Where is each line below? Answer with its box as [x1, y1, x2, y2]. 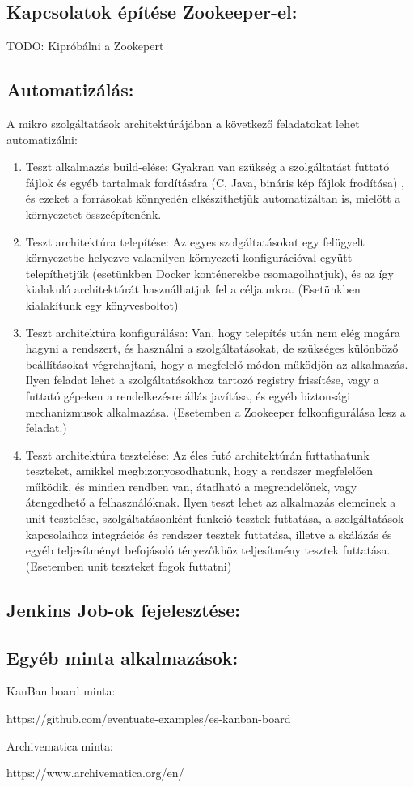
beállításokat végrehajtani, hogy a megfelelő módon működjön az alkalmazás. [25, 355, 408, 372]
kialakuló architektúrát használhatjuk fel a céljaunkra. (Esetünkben [25, 280, 361, 297]
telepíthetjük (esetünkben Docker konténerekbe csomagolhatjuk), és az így [25, 264, 394, 281]
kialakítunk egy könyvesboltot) [25, 296, 179, 313]
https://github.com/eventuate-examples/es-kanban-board [6, 710, 291, 727]
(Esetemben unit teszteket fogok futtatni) [25, 557, 232, 574]
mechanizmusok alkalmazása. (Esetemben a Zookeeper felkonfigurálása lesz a [25, 403, 406, 420]
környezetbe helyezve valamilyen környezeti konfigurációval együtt [25, 249, 353, 266]
